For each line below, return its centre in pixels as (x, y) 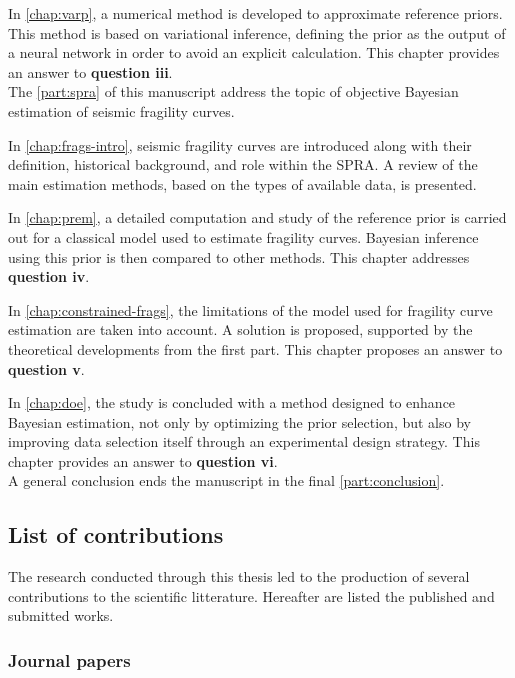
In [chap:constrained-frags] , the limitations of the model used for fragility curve (250, 309)
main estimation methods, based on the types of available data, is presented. (242, 183)
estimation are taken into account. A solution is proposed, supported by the (240, 329)
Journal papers (69, 659)
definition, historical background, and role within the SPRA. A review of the (243, 164)
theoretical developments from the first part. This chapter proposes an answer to (255, 348)
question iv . (49, 276)
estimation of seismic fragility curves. (121, 110)
